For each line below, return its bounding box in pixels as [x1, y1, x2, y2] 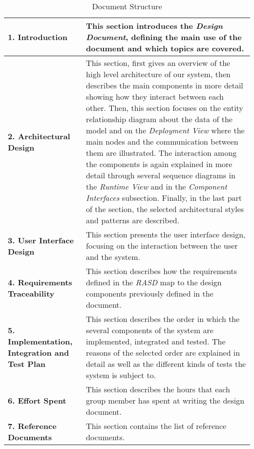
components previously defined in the [86, 288, 213, 299]
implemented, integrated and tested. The [86, 336, 226, 347]
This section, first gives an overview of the [86, 57, 231, 68]
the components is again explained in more [86, 158, 233, 170]
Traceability [8, 288, 55, 299]
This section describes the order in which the [86, 313, 240, 324]
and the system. [86, 251, 140, 262]
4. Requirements [8, 277, 72, 288]
